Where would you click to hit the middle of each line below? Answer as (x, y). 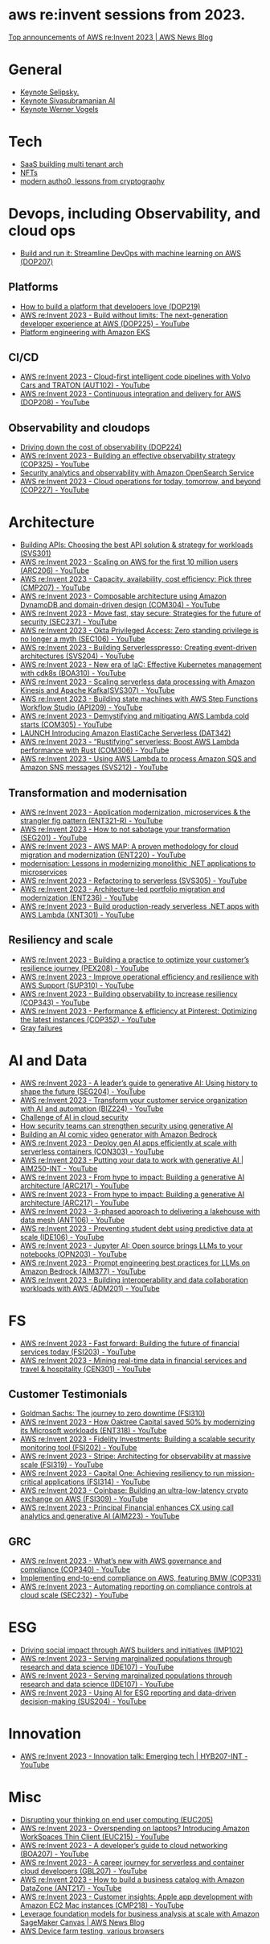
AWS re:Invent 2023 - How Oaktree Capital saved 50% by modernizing (137, 1422)
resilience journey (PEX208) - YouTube (84, 968)
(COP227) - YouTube (55, 490)
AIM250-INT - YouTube (59, 1168)
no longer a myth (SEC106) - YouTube (82, 639)
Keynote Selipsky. (49, 92)
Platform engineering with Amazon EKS (85, 332)
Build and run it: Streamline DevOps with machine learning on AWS (131, 253)
